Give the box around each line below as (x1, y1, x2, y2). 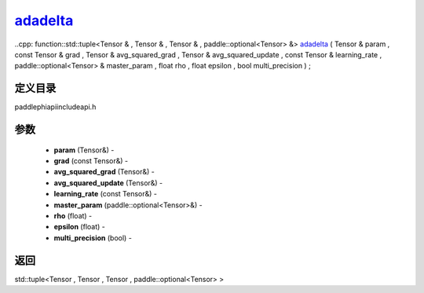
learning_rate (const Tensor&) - (53, 189, 157, 199)
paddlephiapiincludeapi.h (14, 102, 97, 112)
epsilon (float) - (53, 222, 105, 232)
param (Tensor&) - (53, 145, 115, 155)
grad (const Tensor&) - (53, 156, 129, 166)
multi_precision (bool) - (53, 233, 133, 243)
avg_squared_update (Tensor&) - (53, 178, 163, 188)
